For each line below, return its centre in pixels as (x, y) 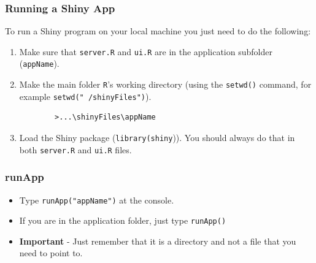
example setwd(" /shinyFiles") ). (85, 96)
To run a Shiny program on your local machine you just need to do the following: (158, 31)
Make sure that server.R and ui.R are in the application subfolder (146, 51)
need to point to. (51, 253)
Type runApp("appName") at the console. (97, 200)
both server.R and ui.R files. (75, 149)
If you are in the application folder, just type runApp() (123, 220)
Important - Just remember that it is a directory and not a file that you (158, 241)
